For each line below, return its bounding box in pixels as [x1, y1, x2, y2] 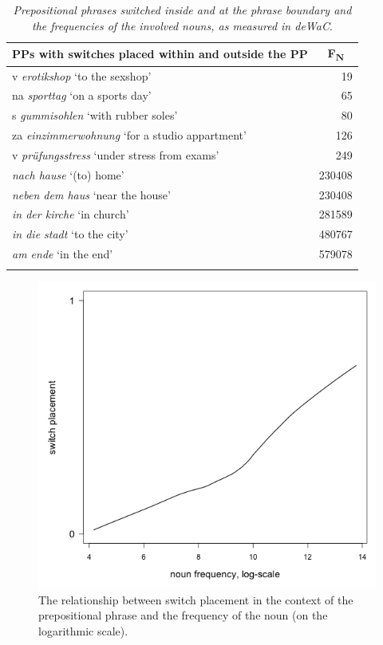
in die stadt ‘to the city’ [12, 226, 128, 242]
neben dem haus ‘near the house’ [12, 186, 171, 203]
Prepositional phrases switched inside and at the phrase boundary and [13, 2, 352, 18]
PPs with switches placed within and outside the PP [12, 45, 308, 62]
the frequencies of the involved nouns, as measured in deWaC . [32, 17, 333, 33]
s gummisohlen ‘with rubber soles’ [12, 107, 178, 124]
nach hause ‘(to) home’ [12, 166, 124, 183]
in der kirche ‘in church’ [12, 206, 129, 222]
